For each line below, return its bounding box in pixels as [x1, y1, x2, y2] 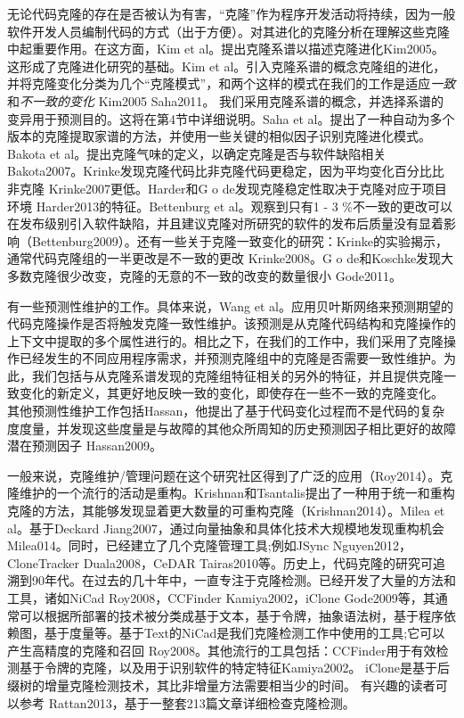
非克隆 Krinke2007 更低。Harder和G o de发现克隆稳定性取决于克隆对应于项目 [7, 178, 447, 197]
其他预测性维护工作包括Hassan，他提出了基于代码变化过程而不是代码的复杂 [7, 401, 445, 420]
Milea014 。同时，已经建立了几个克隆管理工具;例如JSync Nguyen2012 [7, 536, 400, 555]
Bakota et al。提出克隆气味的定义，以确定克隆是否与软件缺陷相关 [7, 144, 387, 162]
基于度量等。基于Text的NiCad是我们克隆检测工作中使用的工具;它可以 [44, 623, 445, 642]
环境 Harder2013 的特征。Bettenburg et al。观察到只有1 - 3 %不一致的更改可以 [7, 196, 453, 215]
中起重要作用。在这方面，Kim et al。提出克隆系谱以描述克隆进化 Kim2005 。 [7, 39, 444, 58]
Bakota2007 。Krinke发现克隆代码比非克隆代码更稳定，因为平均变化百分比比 [7, 161, 444, 180]
